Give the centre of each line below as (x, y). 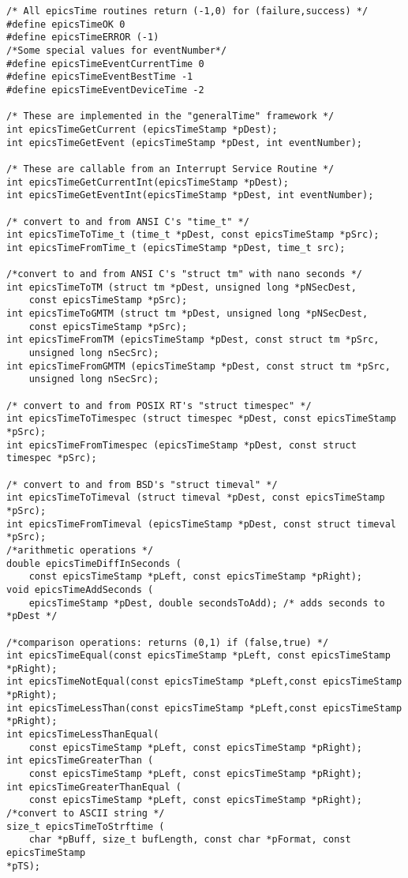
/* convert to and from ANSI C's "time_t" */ (128, 221)
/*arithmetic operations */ (80, 550)
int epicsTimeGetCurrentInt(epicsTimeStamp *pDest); (148, 182)
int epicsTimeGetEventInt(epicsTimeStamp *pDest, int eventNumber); (190, 195)
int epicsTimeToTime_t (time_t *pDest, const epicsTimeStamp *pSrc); (193, 235)
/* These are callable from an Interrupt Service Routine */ (170, 169)
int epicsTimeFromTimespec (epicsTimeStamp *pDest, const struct (182, 445)
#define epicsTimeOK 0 (66, 24)
